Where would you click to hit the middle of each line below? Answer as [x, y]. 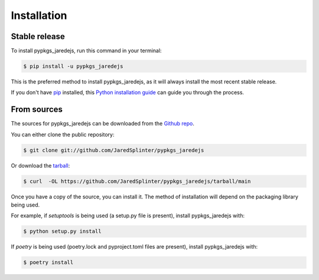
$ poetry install [48, 263]
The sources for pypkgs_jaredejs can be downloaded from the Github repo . [102, 124]
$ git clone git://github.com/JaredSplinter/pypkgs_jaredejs [114, 150]
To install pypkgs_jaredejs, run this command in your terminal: [86, 51]
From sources [37, 110]
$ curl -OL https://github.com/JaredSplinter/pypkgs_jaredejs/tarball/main [137, 181]
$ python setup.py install [62, 231]
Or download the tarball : [40, 165]
